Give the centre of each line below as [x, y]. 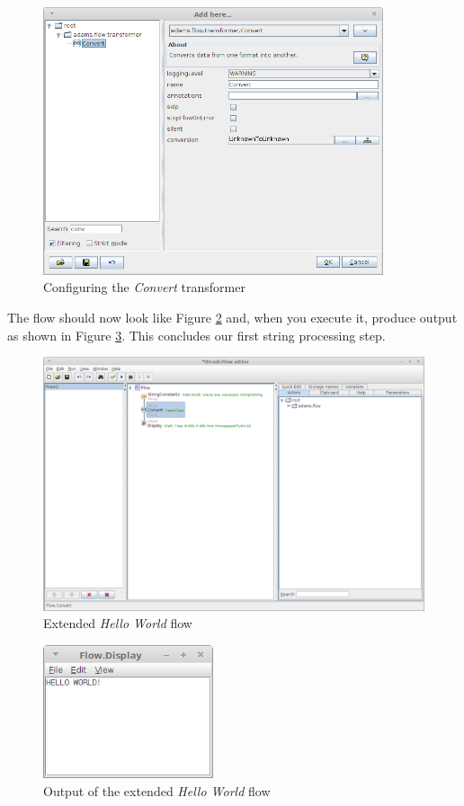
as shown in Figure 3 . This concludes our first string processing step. [196, 335]
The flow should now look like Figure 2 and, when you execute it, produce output [232, 318]
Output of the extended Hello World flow [157, 791]
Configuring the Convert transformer [144, 287]
